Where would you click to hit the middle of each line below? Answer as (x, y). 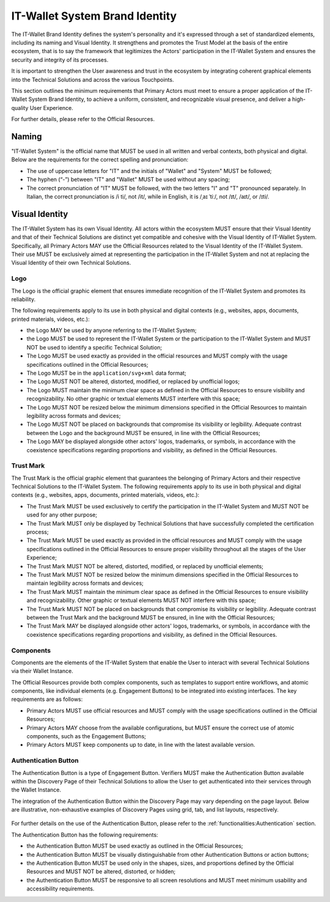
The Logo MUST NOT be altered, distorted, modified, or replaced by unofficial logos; (133, 381)
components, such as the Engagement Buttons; (86, 736)
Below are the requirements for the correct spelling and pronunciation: (100, 159)
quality (20, 108)
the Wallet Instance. (36, 790)
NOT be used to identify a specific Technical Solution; (94, 347)
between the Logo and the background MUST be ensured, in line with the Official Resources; (144, 433)
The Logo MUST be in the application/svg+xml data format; (106, 373)
